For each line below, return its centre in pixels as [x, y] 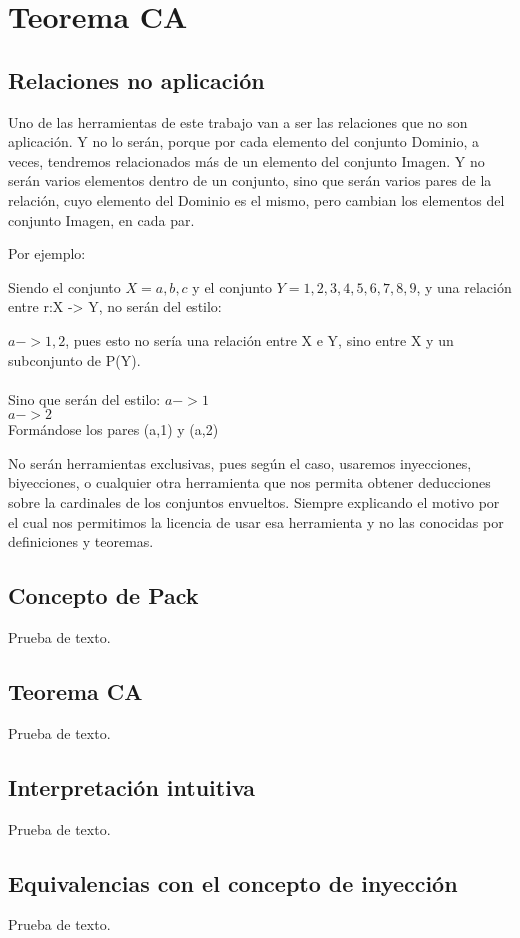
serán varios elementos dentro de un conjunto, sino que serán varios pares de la [250, 180]
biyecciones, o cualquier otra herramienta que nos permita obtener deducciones [249, 482]
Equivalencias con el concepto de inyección [233, 882]
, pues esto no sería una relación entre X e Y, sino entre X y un [259, 339]
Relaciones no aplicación [136, 79]
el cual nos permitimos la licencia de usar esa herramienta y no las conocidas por [256, 521]
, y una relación [464, 286]
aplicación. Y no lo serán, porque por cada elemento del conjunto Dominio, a [243, 141]
